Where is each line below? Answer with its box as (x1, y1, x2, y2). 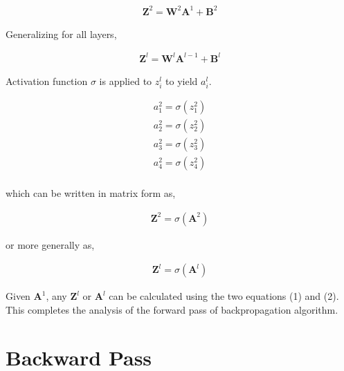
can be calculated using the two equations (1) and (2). (109, 289, 339, 303)
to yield (165, 73, 198, 88)
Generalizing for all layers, (6, 26, 117, 41)
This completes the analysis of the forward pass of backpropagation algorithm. (6, 302, 338, 316)
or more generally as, (6, 237, 95, 251)
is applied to (99, 73, 152, 88)
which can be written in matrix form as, (6, 185, 176, 200)
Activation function (6, 73, 88, 88)
